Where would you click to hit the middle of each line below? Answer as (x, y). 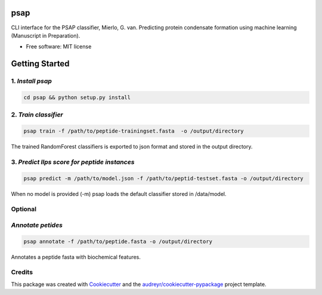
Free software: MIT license (59, 47)
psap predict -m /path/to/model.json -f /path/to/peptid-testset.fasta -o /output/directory (163, 178)
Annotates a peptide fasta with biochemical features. (76, 257)
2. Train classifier (37, 115)
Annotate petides (37, 225)
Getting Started (40, 64)
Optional (24, 209)
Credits (22, 272)
